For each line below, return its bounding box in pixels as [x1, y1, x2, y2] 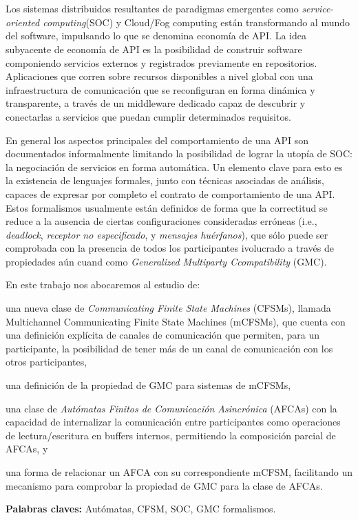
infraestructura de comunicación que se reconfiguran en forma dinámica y [6, 82, 315, 97]
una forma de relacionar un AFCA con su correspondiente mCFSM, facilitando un [6, 465, 352, 479]
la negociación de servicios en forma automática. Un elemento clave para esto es [6, 159, 343, 174]
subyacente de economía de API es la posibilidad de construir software [6, 41, 302, 56]
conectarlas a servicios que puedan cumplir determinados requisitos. [6, 109, 291, 123]
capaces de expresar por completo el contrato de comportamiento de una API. [6, 186, 335, 201]
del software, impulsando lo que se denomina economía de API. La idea [6, 28, 306, 43]
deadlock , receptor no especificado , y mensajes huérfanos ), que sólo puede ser [6, 227, 328, 241]
